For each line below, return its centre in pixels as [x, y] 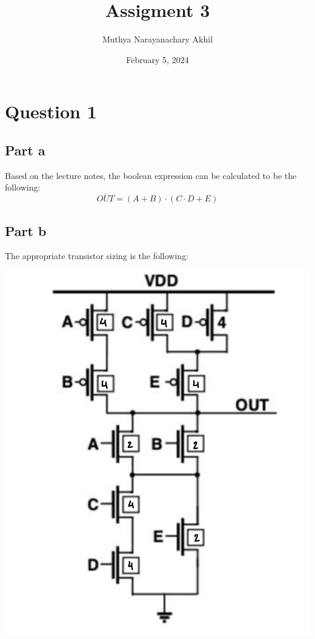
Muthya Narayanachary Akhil [157, 39]
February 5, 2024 [157, 59]
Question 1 [51, 111]
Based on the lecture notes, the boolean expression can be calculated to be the [151, 175]
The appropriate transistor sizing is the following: [97, 256]
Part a [25, 150]
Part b [26, 230]
